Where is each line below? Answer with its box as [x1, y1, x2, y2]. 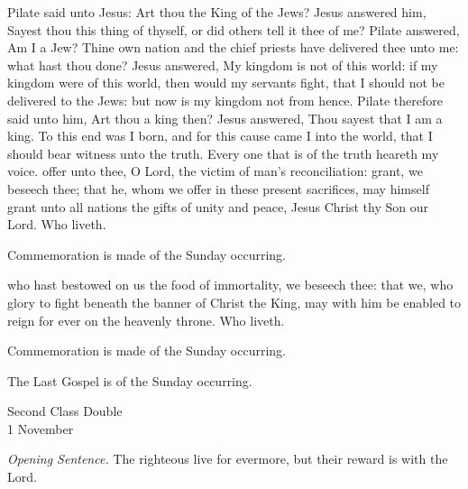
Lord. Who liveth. [7, 215, 106, 234]
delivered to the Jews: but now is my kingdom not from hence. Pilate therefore [7, 90, 443, 109]
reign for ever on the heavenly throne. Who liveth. [7, 310, 285, 329]
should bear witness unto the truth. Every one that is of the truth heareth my [7, 143, 439, 162]
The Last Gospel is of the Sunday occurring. [7, 371, 252, 390]
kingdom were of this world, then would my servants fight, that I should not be [7, 73, 445, 92]
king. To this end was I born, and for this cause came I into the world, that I [7, 126, 433, 145]
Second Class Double [7, 401, 123, 420]
